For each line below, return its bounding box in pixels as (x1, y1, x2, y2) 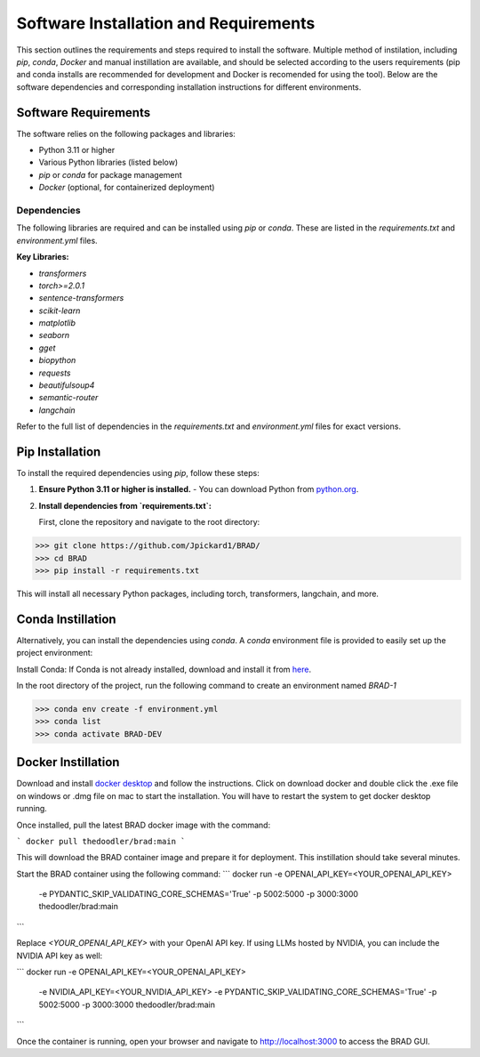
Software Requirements (16, 105, 151, 120)
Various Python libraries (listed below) (38, 157, 179, 168)
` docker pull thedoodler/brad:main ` (16, 836, 186, 846)
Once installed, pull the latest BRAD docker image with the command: (16, 819, 271, 830)
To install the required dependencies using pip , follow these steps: (16, 468, 260, 479)
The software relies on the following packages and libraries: (16, 128, 236, 139)
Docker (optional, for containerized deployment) (38, 182, 215, 193)
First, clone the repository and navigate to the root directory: (38, 517, 260, 528)
